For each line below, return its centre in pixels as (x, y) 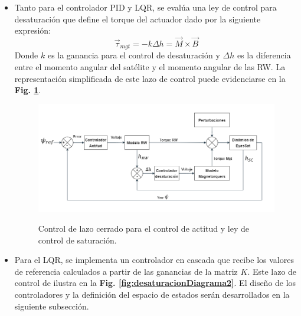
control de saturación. (77, 240)
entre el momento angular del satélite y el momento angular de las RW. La (150, 67)
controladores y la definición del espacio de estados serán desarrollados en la (152, 294)
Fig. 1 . (28, 90)
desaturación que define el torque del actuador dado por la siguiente (138, 19)
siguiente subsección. (52, 306)
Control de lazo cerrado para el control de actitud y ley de (143, 228)
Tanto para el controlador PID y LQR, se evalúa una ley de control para (145, 7)
